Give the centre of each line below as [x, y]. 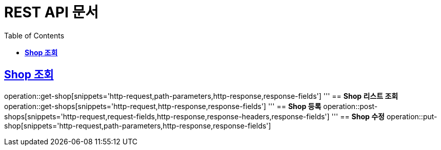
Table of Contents [34, 35]
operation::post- [350, 106]
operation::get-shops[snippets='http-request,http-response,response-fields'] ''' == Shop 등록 [163, 106]
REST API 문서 [51, 12]
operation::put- [412, 116]
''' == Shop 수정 [358, 116]
